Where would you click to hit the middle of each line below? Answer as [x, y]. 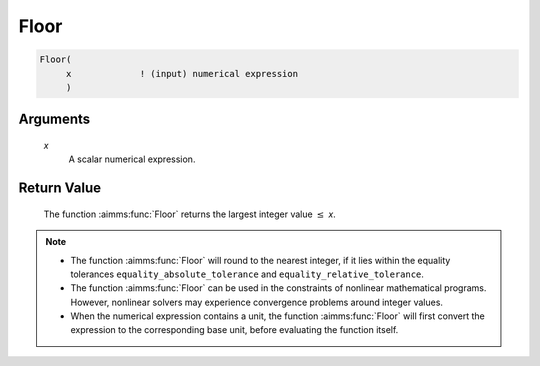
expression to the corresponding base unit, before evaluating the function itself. [234, 330]
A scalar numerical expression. [132, 159]
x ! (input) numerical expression [182, 73]
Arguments [54, 119]
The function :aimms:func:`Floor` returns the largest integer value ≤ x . [190, 214]
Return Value [60, 188]
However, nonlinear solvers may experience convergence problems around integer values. [257, 302]
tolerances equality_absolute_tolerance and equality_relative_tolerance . [247, 274]
